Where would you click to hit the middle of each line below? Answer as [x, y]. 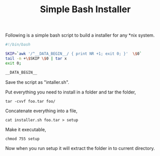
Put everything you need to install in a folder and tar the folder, [71, 92]
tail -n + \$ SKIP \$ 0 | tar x [36, 58]
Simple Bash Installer [85, 9]
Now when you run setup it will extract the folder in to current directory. [80, 148]
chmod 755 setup [22, 139]
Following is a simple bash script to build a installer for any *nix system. [80, 35]
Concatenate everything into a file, [41, 111]
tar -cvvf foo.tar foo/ [30, 101]
